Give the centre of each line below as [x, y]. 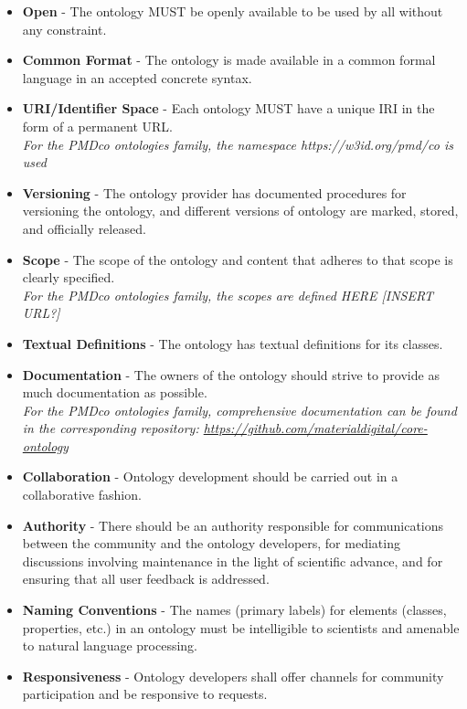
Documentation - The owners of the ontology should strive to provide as [231, 374]
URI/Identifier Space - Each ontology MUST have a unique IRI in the [228, 108]
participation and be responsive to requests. [145, 694]
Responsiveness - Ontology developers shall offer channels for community [233, 676]
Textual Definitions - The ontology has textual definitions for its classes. [233, 343]
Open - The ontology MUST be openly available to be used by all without [233, 11]
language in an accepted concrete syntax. [137, 77]
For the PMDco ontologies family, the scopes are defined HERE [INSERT [228, 295]
